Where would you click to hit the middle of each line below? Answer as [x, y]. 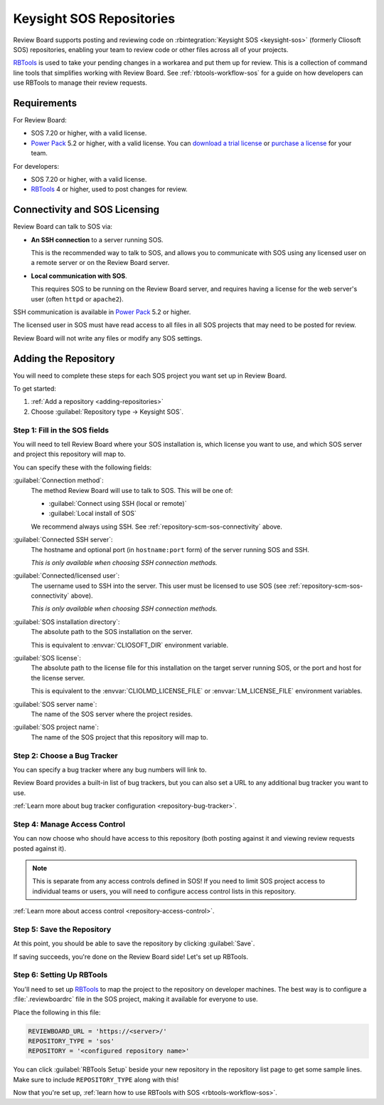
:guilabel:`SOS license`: [47, 658]
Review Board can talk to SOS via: [63, 227]
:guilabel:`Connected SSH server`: [63, 540]
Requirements [45, 103]
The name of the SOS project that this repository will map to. [120, 737]
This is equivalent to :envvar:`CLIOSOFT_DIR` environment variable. [130, 645]
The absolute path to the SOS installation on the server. [112, 632]
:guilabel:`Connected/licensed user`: [66, 576]
